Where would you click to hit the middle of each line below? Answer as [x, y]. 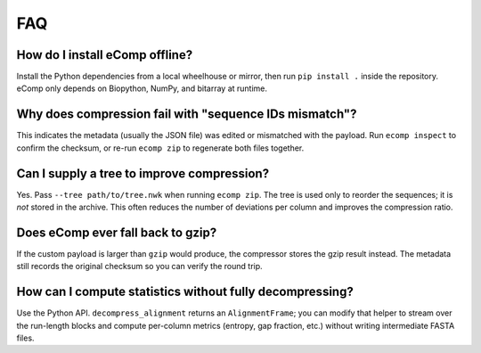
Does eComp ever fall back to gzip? [117, 232]
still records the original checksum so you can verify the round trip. [139, 267]
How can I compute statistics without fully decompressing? [185, 292]
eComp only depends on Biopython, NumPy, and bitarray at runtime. [142, 88]
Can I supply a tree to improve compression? [143, 173]
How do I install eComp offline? [105, 55]
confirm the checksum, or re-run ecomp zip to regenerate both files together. [160, 148]
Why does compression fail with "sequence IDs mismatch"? [187, 115]
